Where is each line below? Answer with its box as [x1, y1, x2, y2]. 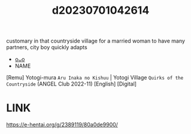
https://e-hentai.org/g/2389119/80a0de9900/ [6, 121, 119, 129]
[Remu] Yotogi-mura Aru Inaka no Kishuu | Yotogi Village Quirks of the [6, 74, 184, 81]
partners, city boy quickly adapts [6, 44, 88, 51]
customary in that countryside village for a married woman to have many [6, 37, 186, 45]
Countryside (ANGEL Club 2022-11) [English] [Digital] [6, 80, 137, 87]
